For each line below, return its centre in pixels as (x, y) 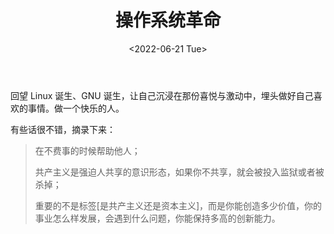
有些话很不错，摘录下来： (63, 129)
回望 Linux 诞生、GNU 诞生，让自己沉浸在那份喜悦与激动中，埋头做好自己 (162, 95)
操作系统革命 (167, 20)
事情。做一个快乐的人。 (76, 108)
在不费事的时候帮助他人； (87, 150)
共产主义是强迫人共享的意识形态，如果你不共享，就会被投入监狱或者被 (179, 172)
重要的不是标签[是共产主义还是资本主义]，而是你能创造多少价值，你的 (178, 205)
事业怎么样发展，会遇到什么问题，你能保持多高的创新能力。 (157, 218)
